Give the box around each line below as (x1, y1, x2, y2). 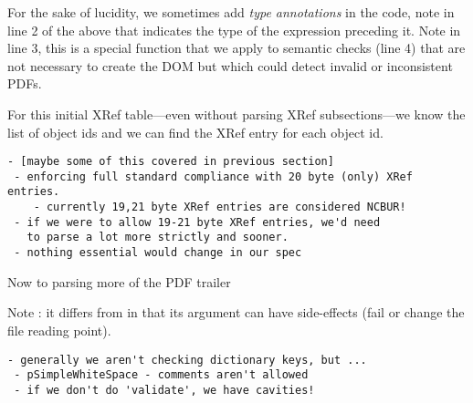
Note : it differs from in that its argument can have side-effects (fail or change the (7, 303, 465, 322)
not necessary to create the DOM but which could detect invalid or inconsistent (7, 56, 453, 75)
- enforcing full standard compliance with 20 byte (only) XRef (14, 170, 413, 183)
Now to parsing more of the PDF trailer (7, 272, 231, 291)
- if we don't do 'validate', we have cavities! (14, 383, 315, 397)
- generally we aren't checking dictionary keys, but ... (7, 353, 367, 367)
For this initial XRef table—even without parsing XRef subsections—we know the (7, 104, 466, 123)
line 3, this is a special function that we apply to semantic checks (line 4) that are (7, 38, 466, 57)
